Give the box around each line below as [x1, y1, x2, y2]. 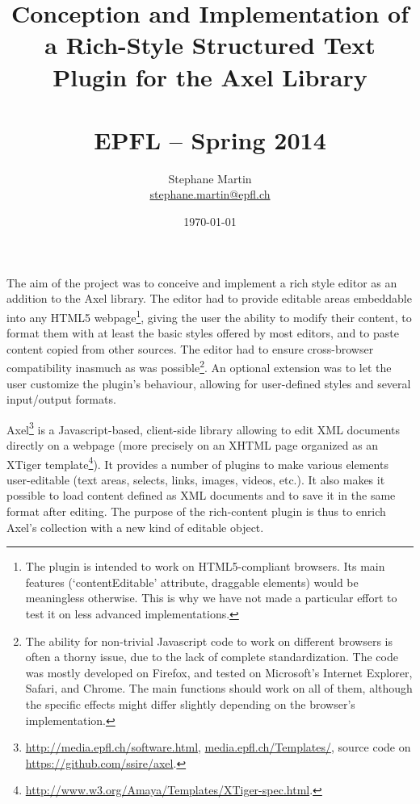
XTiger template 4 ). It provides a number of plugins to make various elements [6, 453, 388, 472]
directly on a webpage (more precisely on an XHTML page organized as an [6, 436, 379, 453]
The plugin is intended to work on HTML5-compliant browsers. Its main [25, 558, 385, 575]
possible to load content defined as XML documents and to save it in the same [6, 487, 396, 504]
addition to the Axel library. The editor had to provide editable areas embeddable [6, 290, 412, 307]
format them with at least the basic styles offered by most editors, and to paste [6, 325, 399, 341]
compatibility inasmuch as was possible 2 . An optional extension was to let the [6, 357, 392, 375]
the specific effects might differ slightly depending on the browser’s [25, 695, 355, 712]
